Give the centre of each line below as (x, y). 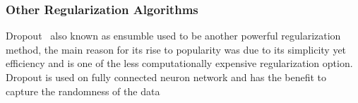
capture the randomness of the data (83, 91)
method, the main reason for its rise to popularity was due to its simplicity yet (176, 49)
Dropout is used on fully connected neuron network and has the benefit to (166, 77)
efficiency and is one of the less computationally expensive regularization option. (179, 63)
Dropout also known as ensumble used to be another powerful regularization (173, 36)
